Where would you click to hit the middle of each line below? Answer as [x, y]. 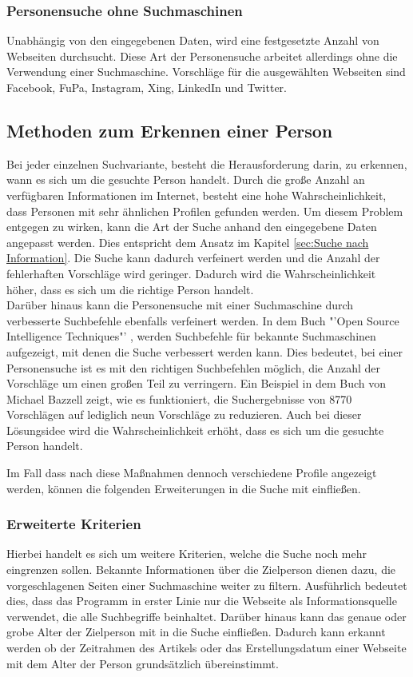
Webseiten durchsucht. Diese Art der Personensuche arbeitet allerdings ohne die [202, 56]
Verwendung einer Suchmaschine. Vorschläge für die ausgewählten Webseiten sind [206, 72]
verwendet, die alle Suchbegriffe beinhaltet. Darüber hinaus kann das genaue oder [206, 616]
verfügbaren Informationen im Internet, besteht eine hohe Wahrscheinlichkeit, [197, 195]
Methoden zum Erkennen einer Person [170, 130]
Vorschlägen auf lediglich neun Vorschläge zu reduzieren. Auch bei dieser [184, 414]
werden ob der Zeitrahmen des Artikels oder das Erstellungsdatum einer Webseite [206, 648]
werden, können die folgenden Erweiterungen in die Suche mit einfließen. [184, 488]
